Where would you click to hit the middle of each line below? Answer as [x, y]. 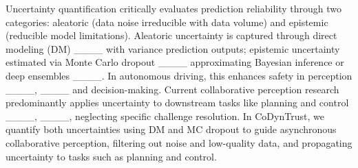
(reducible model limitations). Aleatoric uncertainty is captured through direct [171, 35]
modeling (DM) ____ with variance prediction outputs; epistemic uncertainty [173, 48]
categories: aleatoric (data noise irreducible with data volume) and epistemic [167, 22]
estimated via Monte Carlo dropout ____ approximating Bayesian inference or [175, 62]
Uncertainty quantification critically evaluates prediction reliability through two [173, 8]
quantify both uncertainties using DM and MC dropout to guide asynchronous [171, 129]
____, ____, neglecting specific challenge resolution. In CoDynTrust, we [165, 116]
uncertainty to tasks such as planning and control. [111, 156]
